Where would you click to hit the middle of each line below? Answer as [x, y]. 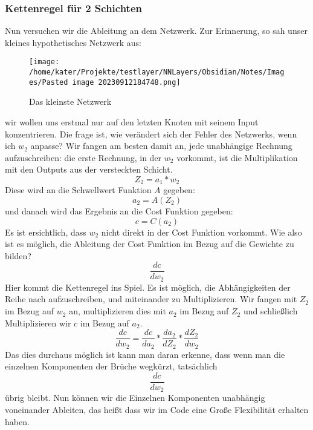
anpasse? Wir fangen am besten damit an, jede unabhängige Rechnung [161, 146]
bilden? [18, 255]
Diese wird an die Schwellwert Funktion [78, 190]
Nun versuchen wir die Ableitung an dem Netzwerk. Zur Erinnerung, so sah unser [156, 31]
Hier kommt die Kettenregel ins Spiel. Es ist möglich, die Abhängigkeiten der [148, 287]
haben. [17, 421]
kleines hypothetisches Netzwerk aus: [73, 42]
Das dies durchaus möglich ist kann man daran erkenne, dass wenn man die [145, 354]
